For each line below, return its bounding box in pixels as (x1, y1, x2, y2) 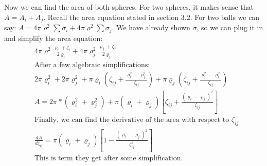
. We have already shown (112, 22, 190, 33)
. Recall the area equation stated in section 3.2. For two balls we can (43, 11, 260, 22)
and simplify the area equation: (4, 32, 103, 43)
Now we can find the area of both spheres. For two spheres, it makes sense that (4, 2, 254, 12)
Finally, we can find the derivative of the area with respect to (34, 116, 229, 124)
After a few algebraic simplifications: (34, 61, 150, 69)
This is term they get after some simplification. (34, 154, 183, 162)
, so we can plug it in (197, 22, 263, 33)
